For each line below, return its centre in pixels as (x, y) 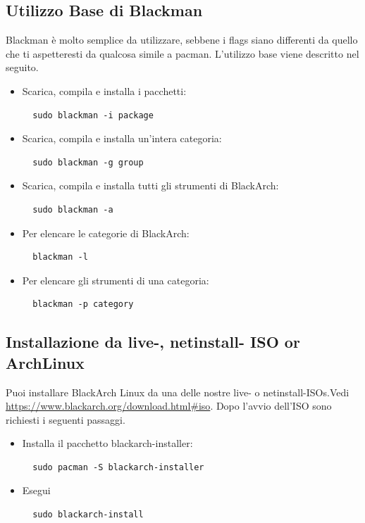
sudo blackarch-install (88, 515)
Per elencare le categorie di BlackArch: (106, 233)
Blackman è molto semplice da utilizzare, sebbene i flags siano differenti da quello (182, 40)
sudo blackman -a (73, 209)
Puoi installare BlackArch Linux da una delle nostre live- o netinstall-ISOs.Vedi (178, 392)
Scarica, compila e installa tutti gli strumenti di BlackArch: (150, 185)
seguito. (22, 67)
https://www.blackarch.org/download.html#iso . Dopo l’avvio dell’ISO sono (169, 406)
